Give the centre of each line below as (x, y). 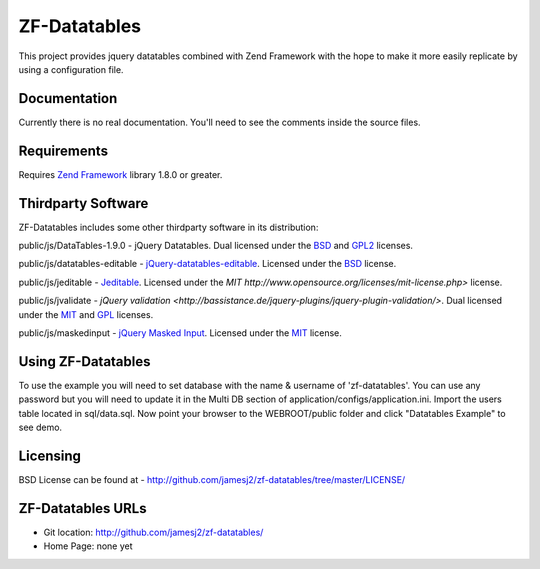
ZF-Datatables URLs (82, 508)
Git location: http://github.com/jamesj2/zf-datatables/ (153, 532)
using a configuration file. (71, 69)
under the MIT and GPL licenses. (86, 314)
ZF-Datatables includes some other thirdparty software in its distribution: (168, 227)
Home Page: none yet (88, 546)
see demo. (40, 427)
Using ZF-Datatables (84, 361)
